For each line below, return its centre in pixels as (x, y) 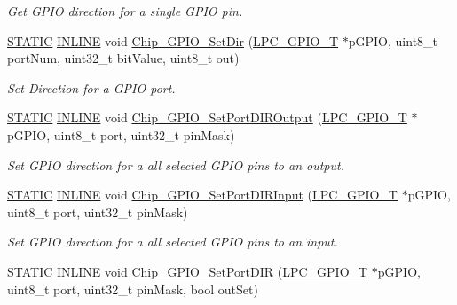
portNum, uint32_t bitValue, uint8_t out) (123, 58)
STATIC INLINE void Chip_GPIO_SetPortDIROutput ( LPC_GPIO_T (207, 117)
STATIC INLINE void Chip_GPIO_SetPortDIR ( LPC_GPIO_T (188, 271)
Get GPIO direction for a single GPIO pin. (125, 11)
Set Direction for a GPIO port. (91, 87)
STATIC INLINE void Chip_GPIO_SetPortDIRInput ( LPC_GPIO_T (202, 195)
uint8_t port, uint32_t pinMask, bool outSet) (133, 289)
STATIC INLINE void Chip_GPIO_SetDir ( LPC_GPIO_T (173, 40)
